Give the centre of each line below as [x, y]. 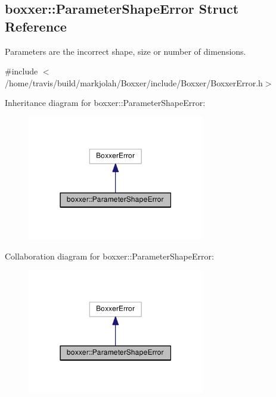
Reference [36, 26]
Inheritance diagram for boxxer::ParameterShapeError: [105, 103]
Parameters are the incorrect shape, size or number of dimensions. [125, 51]
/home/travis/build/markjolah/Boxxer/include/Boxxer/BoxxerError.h [134, 82]
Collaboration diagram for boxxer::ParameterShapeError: [109, 256]
